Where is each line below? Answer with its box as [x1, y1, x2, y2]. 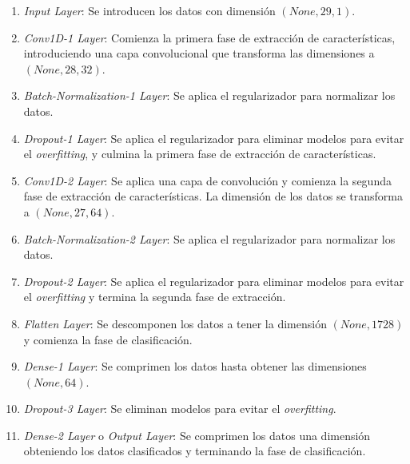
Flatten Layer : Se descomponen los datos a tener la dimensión [23, 315, 327, 331]
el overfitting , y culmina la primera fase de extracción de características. [23, 145, 376, 162]
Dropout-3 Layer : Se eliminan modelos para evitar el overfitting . [23, 400, 336, 417]
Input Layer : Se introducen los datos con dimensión [23, 2, 276, 18]
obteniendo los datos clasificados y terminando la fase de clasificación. [23, 442, 366, 459]
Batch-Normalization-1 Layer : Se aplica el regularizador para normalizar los [23, 87, 396, 104]
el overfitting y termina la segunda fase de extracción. [23, 288, 286, 305]
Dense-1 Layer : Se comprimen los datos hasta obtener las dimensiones [23, 358, 367, 375]
